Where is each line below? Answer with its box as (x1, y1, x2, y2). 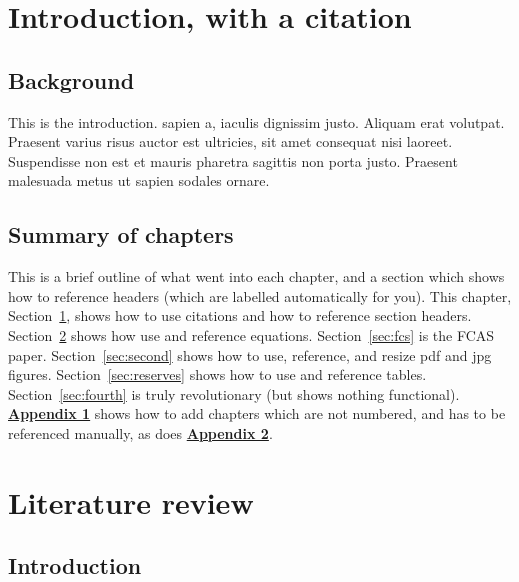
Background (8, 64, 135, 95)
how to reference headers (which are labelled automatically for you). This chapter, (8, 285, 512, 306)
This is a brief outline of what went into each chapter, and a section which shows (8, 266, 505, 287)
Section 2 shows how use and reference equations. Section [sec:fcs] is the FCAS (8, 324, 495, 345)
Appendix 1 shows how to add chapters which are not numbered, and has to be (8, 403, 506, 424)
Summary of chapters (8, 219, 234, 250)
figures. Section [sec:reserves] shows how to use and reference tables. (8, 364, 427, 385)
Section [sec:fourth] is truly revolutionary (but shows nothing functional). (8, 383, 460, 404)
